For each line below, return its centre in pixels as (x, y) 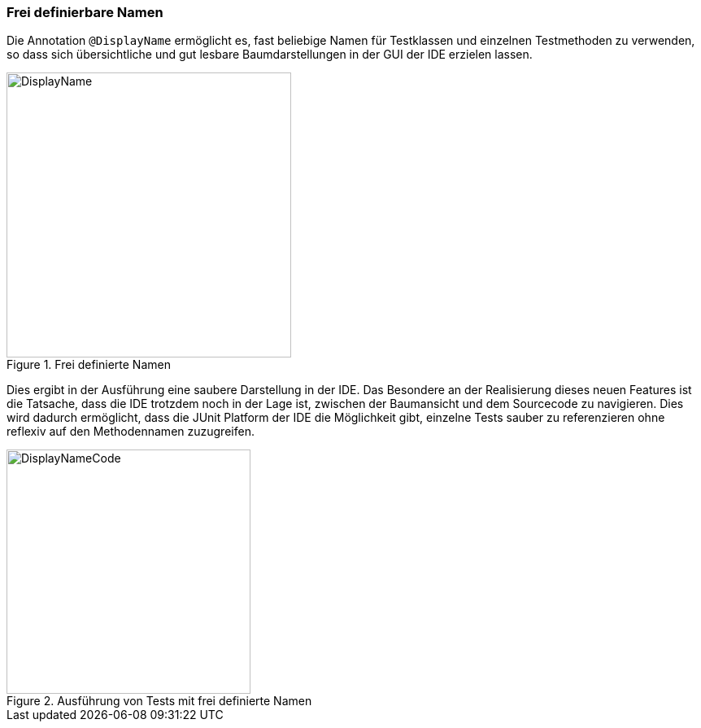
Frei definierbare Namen (85, 12)
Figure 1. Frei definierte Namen (89, 365)
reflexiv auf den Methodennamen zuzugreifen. (131, 432)
